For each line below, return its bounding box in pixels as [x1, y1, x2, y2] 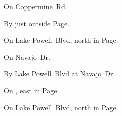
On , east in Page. [4, 85, 59, 95]
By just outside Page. [4, 18, 70, 28]
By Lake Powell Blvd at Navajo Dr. [4, 68, 115, 79]
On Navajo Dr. [4, 51, 50, 62]
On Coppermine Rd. [4, 1, 67, 11]
